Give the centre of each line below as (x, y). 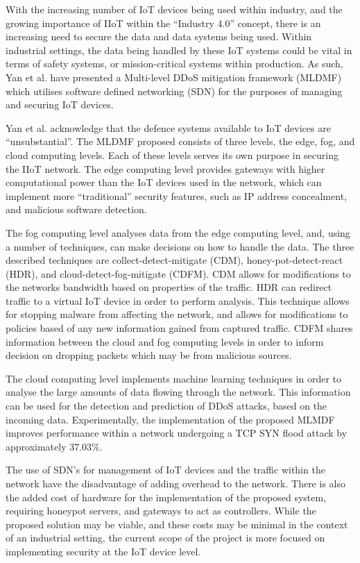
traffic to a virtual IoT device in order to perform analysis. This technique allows (178, 300)
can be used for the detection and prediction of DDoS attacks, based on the (166, 406)
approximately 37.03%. (54, 446)
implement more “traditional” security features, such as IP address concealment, (176, 195)
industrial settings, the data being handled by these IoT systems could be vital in (179, 50)
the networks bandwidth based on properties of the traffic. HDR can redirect (169, 287)
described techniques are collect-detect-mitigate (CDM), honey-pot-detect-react (174, 260)
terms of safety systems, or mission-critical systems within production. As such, (174, 64)
